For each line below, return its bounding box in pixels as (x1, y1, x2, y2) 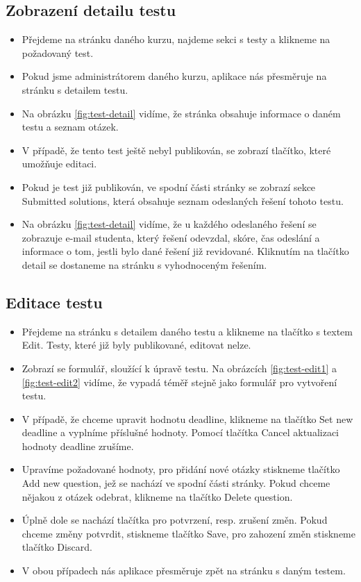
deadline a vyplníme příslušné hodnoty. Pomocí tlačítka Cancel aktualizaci (22, 425, 339, 440)
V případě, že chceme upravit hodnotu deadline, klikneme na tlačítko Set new (22, 411, 353, 426)
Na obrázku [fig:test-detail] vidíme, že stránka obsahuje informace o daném (22, 106, 341, 120)
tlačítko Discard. (22, 540, 92, 554)
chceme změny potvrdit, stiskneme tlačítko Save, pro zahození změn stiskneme (22, 526, 355, 540)
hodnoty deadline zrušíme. (22, 438, 134, 453)
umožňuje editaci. (22, 156, 97, 171)
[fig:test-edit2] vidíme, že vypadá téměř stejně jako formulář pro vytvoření (22, 374, 337, 389)
